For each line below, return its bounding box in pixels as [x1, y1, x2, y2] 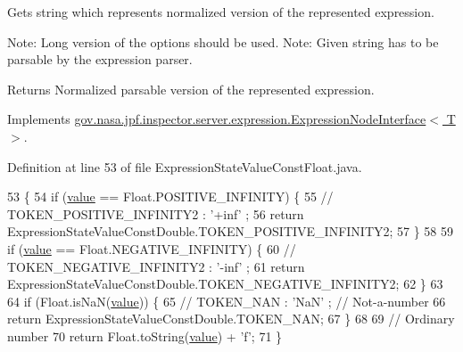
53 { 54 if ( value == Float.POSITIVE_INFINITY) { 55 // [7, 187, 334, 206]
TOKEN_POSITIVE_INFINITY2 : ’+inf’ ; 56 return [7, 204, 304, 223]
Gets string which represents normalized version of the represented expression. [7, 3, 434, 20]
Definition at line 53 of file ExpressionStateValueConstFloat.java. [7, 157, 362, 176]
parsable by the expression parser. [7, 50, 193, 69]
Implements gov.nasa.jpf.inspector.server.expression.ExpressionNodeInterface [7, 110, 426, 128]
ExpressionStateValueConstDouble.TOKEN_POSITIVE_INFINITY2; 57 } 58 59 [7, 222, 454, 241]
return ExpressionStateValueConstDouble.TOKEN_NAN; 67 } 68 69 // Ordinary [7, 309, 455, 328]
